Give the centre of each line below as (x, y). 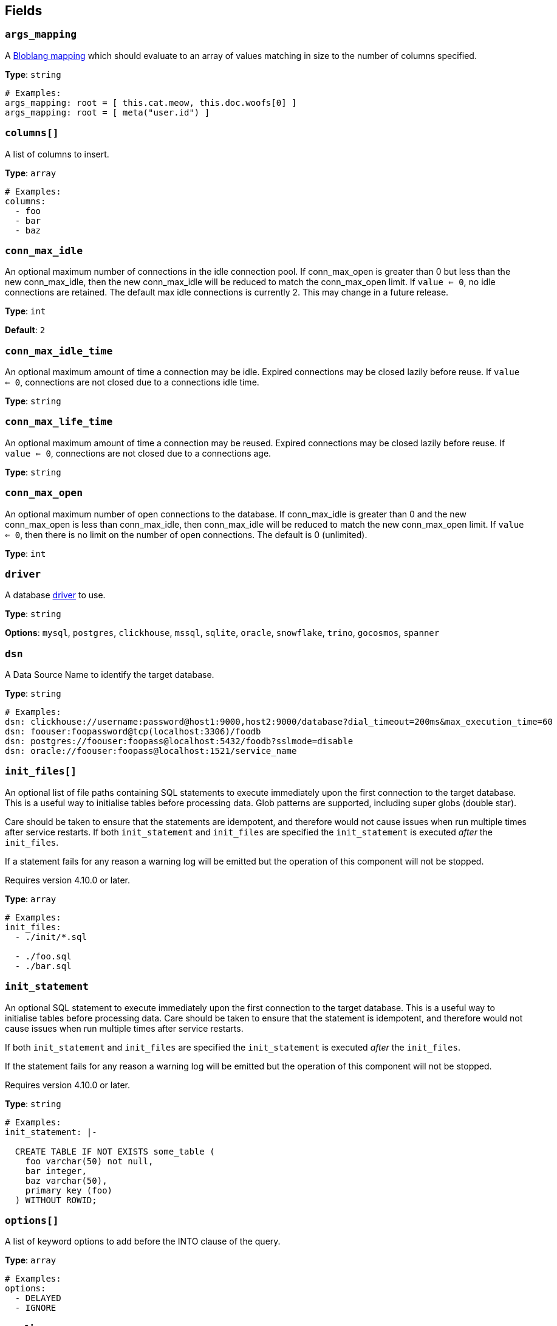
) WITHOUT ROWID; (56, 1200)
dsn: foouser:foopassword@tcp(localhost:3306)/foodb (133, 732)
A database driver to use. (55, 595)
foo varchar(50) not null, (89, 1161)
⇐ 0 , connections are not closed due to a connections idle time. (132, 382)
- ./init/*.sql (51, 937)
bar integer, (56, 1171)
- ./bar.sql (43, 966)
